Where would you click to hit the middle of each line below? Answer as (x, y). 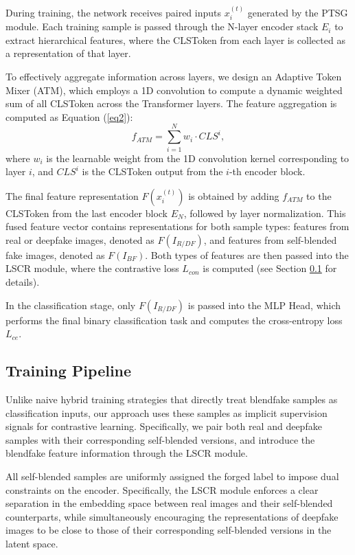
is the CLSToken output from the (152, 171)
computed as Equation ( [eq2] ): (69, 116)
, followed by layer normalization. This (265, 213)
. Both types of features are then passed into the (247, 254)
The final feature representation (72, 195)
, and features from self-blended (270, 239)
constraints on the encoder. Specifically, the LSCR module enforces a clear (162, 489)
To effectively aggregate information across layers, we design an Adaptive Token (174, 77)
